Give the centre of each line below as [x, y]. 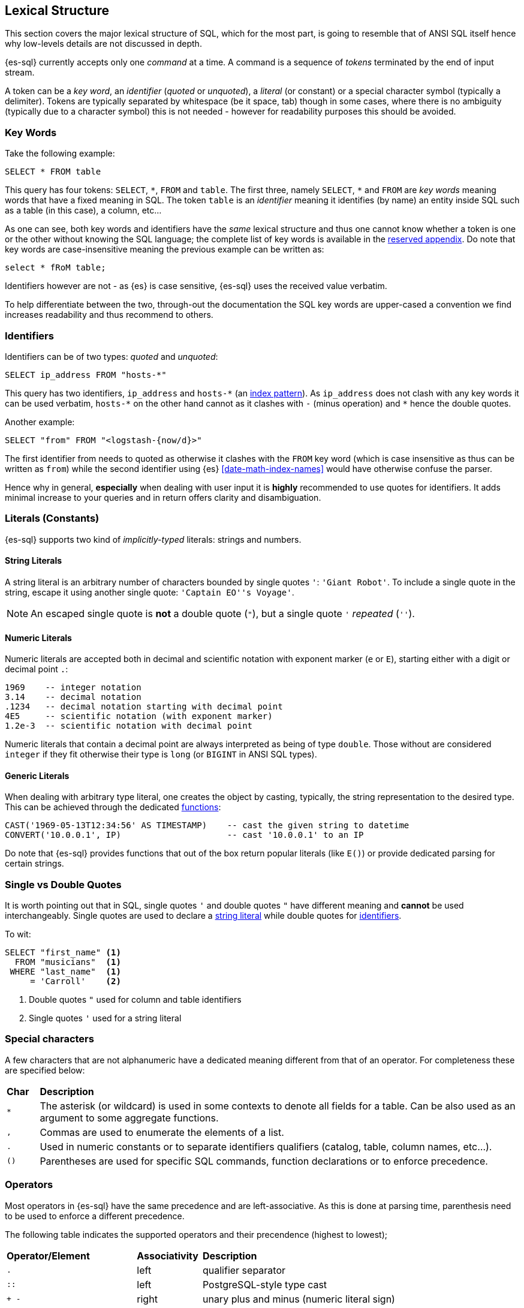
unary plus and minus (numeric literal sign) [299, 1299]
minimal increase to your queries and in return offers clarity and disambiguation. [163, 497]
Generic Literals [37, 775]
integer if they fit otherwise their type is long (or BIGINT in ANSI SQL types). [161, 754]
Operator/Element [48, 1256]
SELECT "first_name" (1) [63, 953]
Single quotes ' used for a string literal [105, 1018]
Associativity [168, 1256]
